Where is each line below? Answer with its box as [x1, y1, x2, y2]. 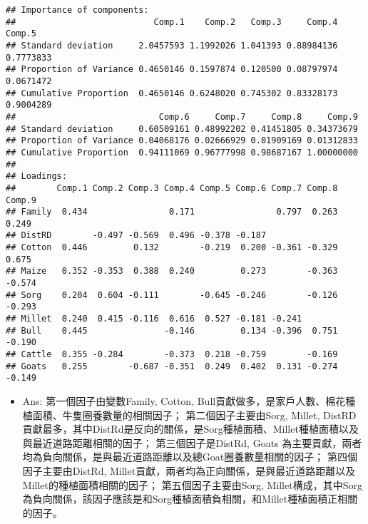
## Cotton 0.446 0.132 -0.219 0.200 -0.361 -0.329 [6, 242, 338, 253]
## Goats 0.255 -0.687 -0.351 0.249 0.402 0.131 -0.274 [6, 361, 338, 371]
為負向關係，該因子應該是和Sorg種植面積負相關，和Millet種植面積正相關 [22, 491, 358, 506]
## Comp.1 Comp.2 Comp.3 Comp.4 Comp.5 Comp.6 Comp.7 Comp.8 [6, 183, 338, 193]
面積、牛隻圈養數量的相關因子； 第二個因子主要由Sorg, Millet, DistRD [32, 407, 357, 422]
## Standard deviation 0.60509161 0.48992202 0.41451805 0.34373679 [6, 123, 358, 134]
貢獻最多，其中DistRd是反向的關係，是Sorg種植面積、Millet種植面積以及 [22, 421, 359, 436]
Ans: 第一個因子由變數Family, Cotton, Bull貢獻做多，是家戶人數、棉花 [22, 394, 346, 408]
